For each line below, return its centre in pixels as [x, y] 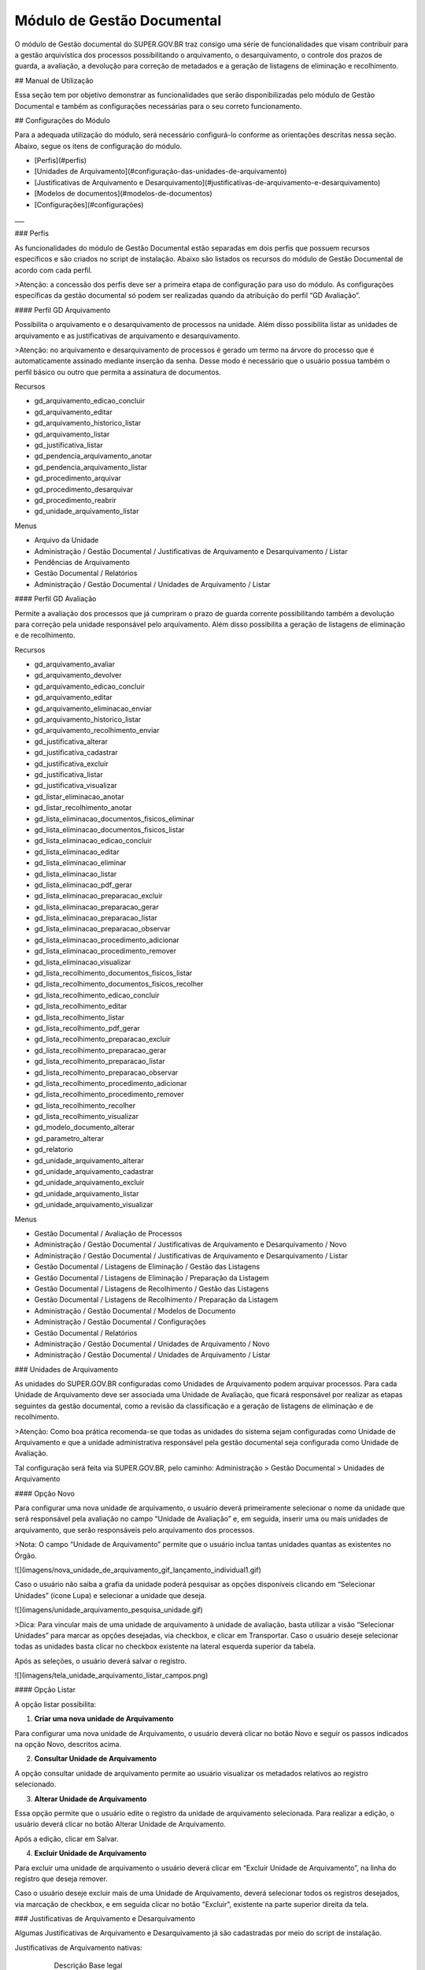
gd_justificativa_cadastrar [76, 753]
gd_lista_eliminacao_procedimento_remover [105, 951]
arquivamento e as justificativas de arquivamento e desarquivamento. [127, 336]
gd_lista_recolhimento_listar [79, 1017]
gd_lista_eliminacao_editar [77, 852]
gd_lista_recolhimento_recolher [85, 1105]
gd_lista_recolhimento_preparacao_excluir [102, 1039]
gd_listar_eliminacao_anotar [79, 797]
